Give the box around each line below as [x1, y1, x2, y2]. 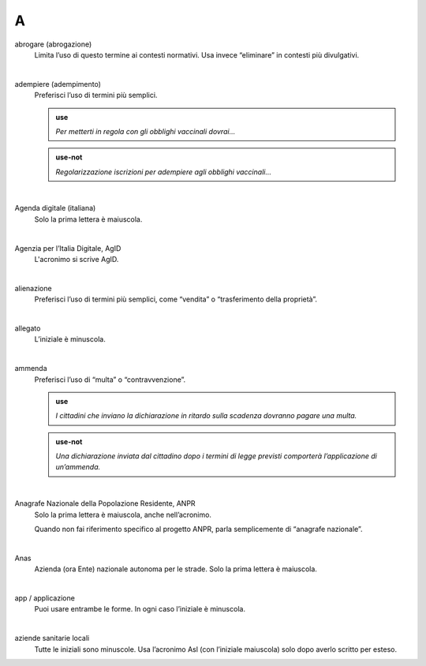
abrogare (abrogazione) [14, 39, 92, 49]
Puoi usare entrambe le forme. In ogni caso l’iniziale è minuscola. [34, 604, 246, 614]
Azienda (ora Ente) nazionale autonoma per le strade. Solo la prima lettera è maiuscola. [34, 564, 317, 574]
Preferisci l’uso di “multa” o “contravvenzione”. [34, 375, 186, 384]
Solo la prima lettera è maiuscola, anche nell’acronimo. [34, 510, 212, 519]
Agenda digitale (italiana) [14, 204, 96, 213]
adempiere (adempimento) [14, 79, 102, 88]
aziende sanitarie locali [14, 634, 90, 643]
